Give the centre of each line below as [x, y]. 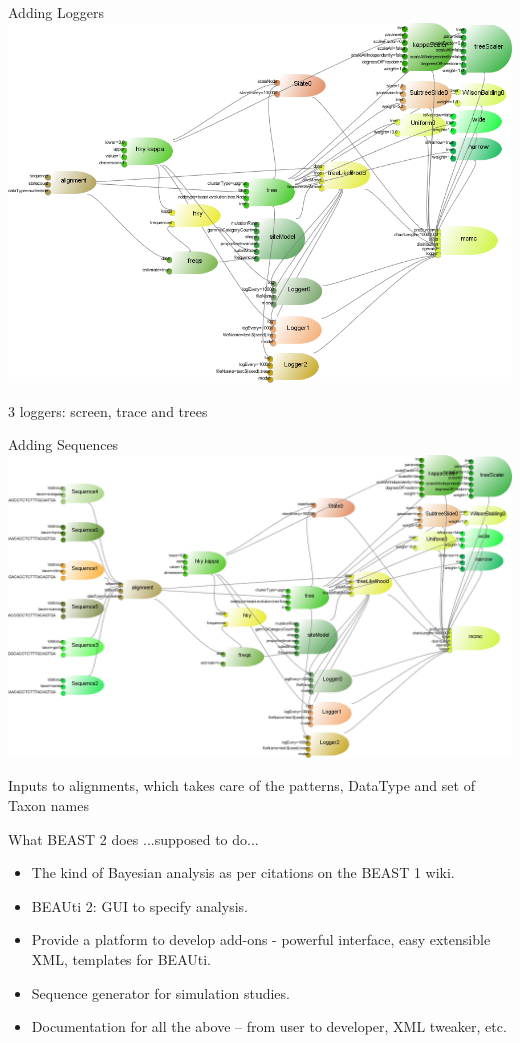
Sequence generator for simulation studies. [160, 992]
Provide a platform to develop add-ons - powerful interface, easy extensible [261, 939]
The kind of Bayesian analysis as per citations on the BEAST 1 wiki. [243, 872]
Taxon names [48, 805]
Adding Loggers [56, 12]
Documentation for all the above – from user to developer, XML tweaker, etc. [269, 1026]
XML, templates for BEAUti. [121, 959]
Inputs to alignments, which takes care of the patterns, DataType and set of [241, 785]
